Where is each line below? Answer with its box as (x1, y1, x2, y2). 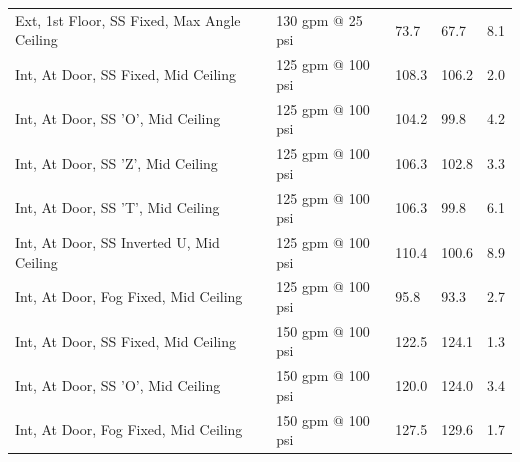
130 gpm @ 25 (276, 9, 363, 30)
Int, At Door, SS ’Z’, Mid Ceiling (15, 152, 218, 173)
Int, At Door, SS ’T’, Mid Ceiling (15, 197, 220, 218)
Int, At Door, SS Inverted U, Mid (15, 231, 220, 252)
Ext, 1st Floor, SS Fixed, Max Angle (15, 9, 241, 30)
